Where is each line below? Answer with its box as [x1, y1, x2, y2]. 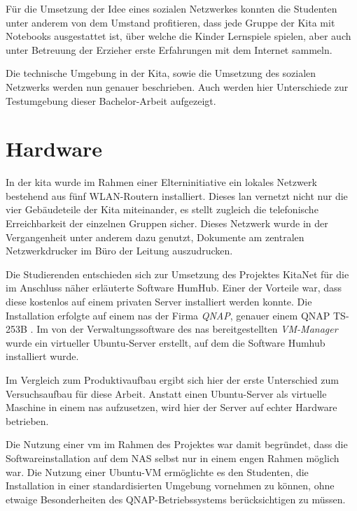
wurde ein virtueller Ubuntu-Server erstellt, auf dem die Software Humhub [6, 335, 325, 350]
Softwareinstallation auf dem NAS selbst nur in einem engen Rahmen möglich [6, 450, 339, 465]
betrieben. [6, 413, 49, 428]
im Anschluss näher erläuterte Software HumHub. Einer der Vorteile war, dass [6, 280, 342, 295]
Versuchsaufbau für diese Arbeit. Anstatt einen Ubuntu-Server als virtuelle [6, 386, 327, 401]
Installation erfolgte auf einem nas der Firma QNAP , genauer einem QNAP [6, 308, 330, 322]
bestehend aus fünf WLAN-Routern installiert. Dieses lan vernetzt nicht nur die [6, 188, 348, 203]
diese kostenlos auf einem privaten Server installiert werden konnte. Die [6, 294, 312, 309]
